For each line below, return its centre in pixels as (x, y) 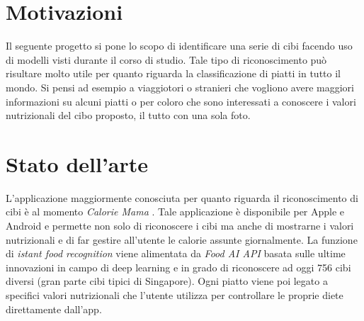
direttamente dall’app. (54, 309)
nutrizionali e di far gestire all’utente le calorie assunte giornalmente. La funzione (182, 239)
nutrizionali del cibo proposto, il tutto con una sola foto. (128, 115)
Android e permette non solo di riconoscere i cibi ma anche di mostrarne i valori (180, 225)
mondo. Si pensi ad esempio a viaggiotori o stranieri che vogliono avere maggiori (180, 87)
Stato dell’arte (77, 163)
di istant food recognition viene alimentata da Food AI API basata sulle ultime (176, 253)
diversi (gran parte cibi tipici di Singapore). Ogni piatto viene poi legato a (167, 281)
